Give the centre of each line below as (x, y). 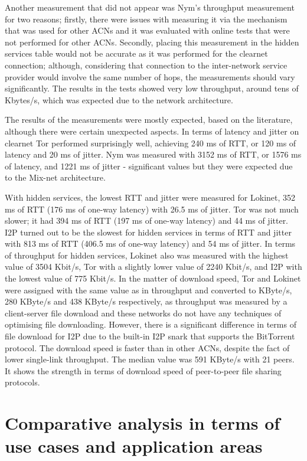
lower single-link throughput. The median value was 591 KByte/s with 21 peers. (150, 359)
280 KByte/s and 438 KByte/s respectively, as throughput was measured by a (146, 301)
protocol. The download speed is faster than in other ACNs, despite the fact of (147, 347)
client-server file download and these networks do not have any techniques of (143, 313)
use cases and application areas (134, 446)
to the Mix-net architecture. (55, 177)
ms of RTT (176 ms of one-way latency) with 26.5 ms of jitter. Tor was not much (152, 209)
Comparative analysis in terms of (143, 423)
